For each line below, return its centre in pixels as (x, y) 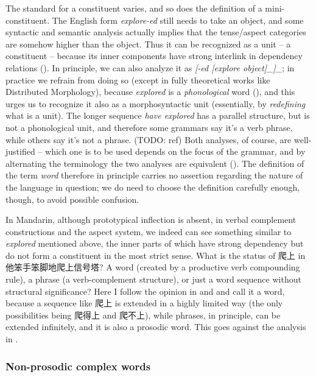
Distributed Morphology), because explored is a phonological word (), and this (150, 92)
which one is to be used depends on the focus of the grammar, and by (175, 151)
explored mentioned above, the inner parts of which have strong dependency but (155, 243)
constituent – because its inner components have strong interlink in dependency (154, 56)
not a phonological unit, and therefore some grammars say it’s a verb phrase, (149, 127)
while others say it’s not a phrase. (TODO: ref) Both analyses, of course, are (149, 139)
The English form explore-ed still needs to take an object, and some (178, 20)
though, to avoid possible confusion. (72, 199)
